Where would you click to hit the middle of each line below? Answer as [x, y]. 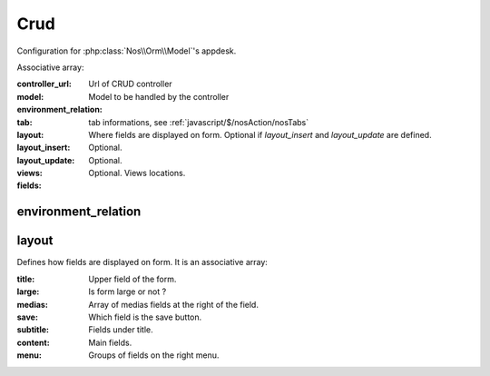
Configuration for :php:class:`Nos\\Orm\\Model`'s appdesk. [127, 51]
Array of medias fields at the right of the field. [173, 304]
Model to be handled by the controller [159, 96]
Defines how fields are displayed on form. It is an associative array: [142, 262]
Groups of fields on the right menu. [154, 355]
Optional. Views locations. [137, 173]
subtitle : [33, 330]
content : [33, 342]
